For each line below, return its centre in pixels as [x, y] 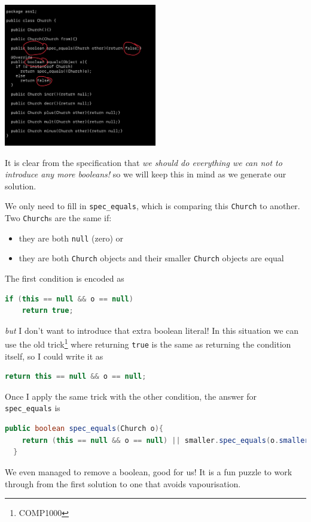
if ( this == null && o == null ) [69, 299]
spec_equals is [33, 408]
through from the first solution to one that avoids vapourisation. [123, 483]
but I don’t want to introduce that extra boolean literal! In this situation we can [152, 330]
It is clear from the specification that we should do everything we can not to [144, 162]
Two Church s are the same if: [58, 218]
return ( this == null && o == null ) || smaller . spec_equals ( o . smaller [165, 440]
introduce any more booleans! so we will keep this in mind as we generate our [146, 174]
